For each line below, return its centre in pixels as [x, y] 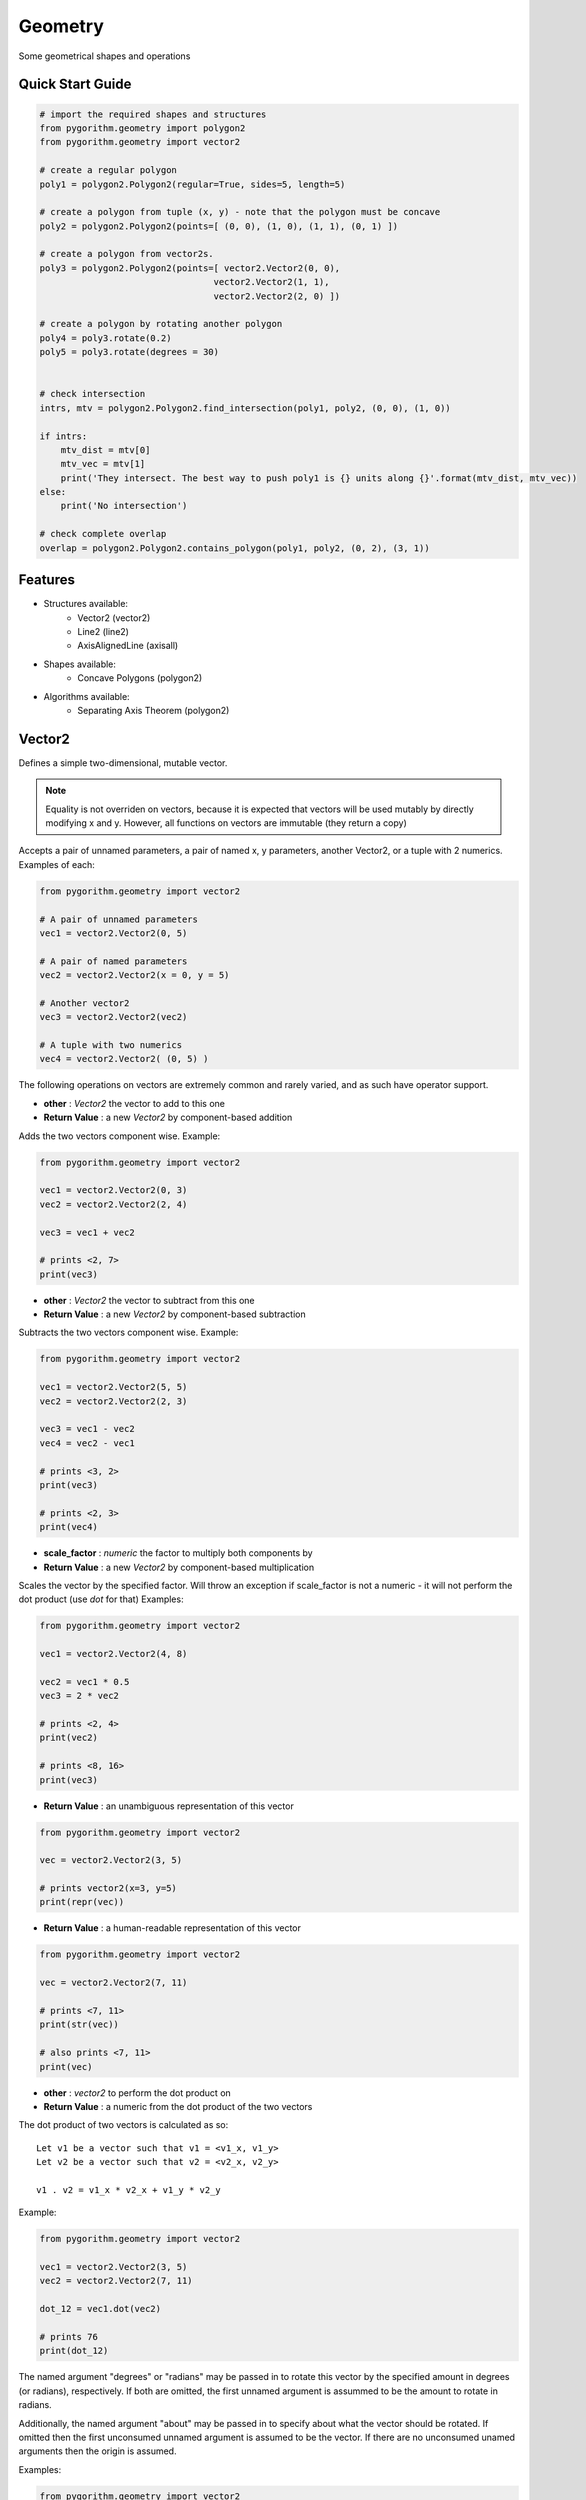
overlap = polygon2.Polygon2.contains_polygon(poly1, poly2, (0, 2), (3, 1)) [234, 548]
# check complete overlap [103, 534]
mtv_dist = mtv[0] [105, 449]
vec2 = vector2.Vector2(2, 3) [113, 1401]
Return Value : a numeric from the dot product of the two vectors [178, 2106]
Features [46, 580]
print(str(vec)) [79, 2024]
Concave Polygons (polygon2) [140, 678]
